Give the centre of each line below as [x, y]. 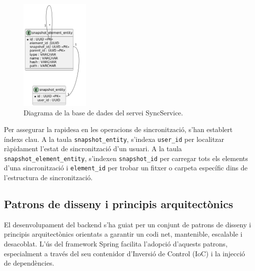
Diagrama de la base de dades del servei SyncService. [103, 113]
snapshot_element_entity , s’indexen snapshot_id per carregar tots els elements [126, 158]
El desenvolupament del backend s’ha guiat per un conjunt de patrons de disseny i [127, 224]
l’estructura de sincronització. [48, 177]
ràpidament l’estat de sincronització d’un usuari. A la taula [93, 149]
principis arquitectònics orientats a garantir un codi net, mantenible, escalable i [123, 234]
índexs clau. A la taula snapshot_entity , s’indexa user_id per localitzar [114, 139]
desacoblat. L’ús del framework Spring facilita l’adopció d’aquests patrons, [116, 244]
